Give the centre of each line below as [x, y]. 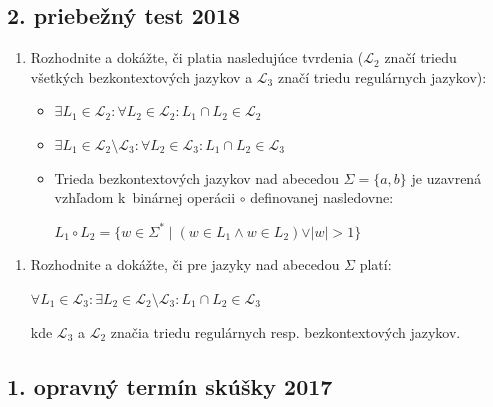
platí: [375, 264]
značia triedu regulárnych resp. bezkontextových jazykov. [285, 331]
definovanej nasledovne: [322, 197]
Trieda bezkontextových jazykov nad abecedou [196, 177]
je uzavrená [446, 177]
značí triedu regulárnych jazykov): [382, 76]
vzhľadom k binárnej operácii [145, 197]
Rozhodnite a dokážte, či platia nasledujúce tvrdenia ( [197, 57]
